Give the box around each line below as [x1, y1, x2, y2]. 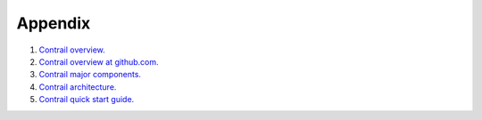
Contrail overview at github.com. [38, 56, 160, 67]
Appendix [16, 13, 91, 33]
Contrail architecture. [38, 81, 117, 92]
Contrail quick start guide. [38, 94, 135, 105]
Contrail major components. [38, 69, 142, 80]
